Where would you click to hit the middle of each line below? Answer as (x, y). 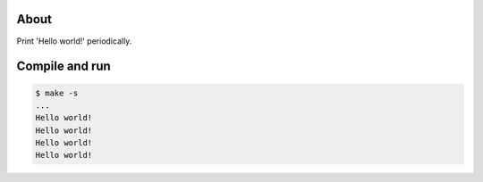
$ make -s (57, 93)
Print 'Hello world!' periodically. (74, 41)
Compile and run (64, 66)
